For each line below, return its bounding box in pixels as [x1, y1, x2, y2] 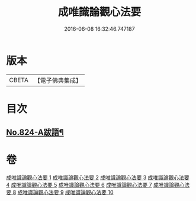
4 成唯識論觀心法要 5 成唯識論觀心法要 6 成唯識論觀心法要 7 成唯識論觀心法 [6, 181, 190, 189]
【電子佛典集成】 [34, 76, 82, 85]
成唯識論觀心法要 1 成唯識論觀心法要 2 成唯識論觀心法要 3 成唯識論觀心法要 [6, 174, 189, 181]
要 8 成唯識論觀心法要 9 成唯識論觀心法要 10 [6, 189, 114, 196]
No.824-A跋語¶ [6, 128, 64, 138]
